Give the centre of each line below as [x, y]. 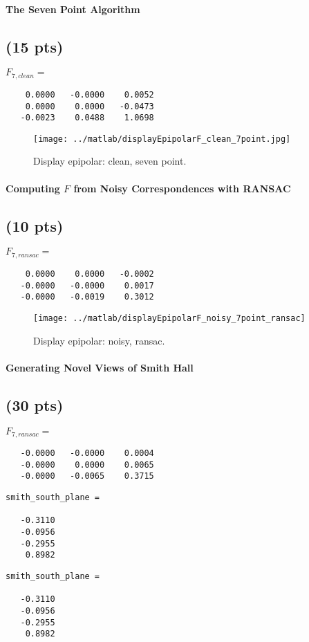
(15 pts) [35, 46]
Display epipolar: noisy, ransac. [99, 340]
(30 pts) [35, 404]
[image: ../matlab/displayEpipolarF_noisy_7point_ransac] [169, 318]
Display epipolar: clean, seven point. [110, 161]
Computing [33, 188]
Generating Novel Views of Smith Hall [100, 367]
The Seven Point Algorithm [73, 9]
